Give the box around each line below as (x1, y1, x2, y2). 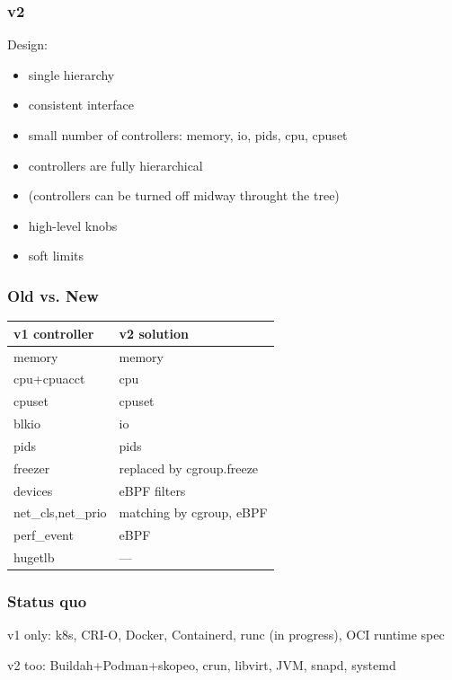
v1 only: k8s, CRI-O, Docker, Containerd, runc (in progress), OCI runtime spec (7, 625, 445, 644)
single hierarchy (28, 65, 115, 84)
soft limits (28, 246, 84, 265)
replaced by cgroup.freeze (119, 458, 259, 477)
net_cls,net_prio (13, 503, 107, 522)
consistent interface (28, 95, 135, 114)
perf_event (13, 525, 74, 544)
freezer (13, 458, 50, 477)
